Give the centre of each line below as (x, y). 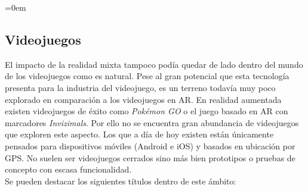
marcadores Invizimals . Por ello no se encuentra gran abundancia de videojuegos (152, 122)
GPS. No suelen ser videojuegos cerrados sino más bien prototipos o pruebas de (150, 157)
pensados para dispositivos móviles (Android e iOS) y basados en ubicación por (150, 145)
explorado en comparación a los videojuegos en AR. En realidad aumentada (143, 99)
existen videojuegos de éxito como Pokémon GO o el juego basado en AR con (147, 111)
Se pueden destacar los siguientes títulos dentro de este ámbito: (121, 181)
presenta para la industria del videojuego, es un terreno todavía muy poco (140, 87)
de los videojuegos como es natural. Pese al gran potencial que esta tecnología (147, 76)
